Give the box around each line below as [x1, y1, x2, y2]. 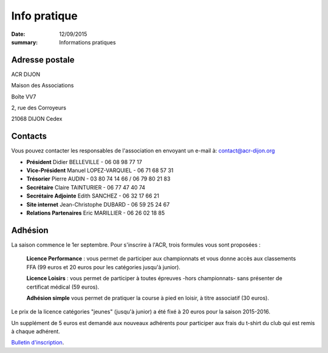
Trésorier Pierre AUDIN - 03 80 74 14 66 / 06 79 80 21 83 [26, 175, 171, 182]
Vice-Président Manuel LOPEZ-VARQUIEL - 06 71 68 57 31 [26, 167, 174, 174]
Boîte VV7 [11, 93, 36, 100]
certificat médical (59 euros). [26, 283, 100, 290]
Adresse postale [11, 55, 75, 65]
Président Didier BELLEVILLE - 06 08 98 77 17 [26, 158, 142, 165]
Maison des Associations [11, 82, 74, 89]
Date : [11, 30, 26, 38]
